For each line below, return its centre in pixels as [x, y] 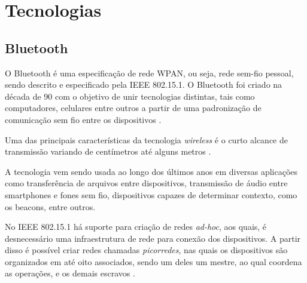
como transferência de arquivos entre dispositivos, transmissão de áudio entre [146, 183]
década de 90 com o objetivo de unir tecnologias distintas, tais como [130, 96]
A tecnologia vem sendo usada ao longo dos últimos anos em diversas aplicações [151, 171]
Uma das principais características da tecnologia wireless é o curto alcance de [146, 139]
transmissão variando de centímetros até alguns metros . [108, 151]
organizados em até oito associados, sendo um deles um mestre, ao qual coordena [153, 261]
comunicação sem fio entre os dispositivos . [83, 119]
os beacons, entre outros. [50, 206]
